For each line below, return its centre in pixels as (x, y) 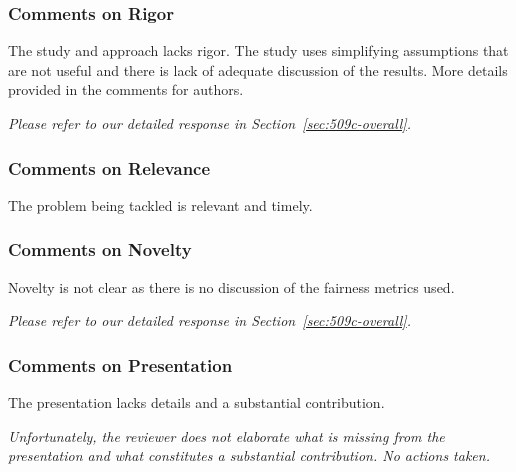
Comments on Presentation (120, 364)
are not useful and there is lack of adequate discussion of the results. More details (258, 69)
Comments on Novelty (100, 249)
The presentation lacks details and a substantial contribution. (196, 402)
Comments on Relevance (109, 167)
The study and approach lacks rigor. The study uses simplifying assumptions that (258, 50)
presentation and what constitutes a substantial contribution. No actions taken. (249, 455)
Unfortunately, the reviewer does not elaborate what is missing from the (226, 435)
